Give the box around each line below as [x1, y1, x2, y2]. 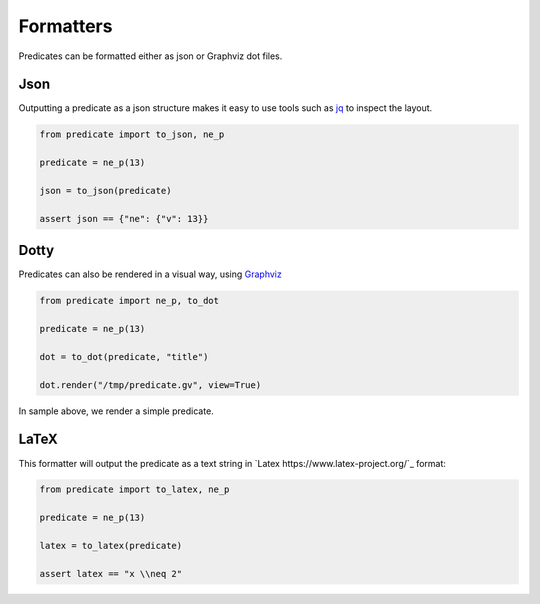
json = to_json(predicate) [39, 185, 172, 196]
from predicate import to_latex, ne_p [39, 484, 230, 495]
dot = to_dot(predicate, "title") [39, 351, 209, 362]
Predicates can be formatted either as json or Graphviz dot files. [18, 50, 283, 62]
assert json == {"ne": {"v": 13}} [39, 213, 209, 224]
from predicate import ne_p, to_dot [39, 295, 220, 307]
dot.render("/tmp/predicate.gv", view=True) [39, 379, 262, 390]
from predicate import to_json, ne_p [39, 129, 225, 140]
